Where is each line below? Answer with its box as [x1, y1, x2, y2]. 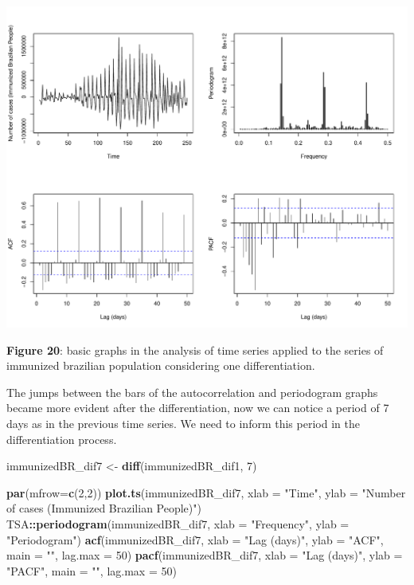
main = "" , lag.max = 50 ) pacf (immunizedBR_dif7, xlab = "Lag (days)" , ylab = [6, 547, 403, 563]
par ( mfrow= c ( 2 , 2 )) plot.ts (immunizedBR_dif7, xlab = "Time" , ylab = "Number [6, 484, 406, 501]
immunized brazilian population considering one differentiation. [6, 357, 315, 374]
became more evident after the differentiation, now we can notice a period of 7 [6, 399, 389, 416]
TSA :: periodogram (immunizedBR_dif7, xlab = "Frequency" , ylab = [6, 516, 350, 532]
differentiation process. [6, 430, 117, 447]
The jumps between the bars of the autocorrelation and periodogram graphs [6, 383, 378, 400]
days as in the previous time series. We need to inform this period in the [6, 415, 360, 432]
